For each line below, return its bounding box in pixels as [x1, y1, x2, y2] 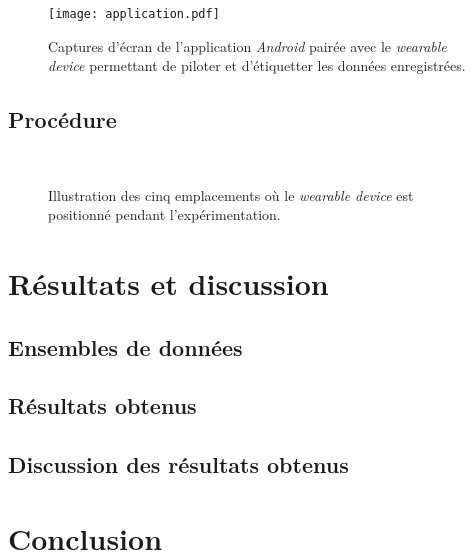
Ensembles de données [8, 331, 243, 362]
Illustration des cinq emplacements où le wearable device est [48, 184, 414, 205]
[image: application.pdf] [48, 7, 220, 21]
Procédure [8, 104, 117, 135]
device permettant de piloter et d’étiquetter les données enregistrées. [48, 55, 466, 76]
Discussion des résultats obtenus [8, 449, 349, 480]
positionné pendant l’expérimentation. [48, 204, 281, 225]
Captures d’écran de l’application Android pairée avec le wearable [48, 35, 447, 56]
